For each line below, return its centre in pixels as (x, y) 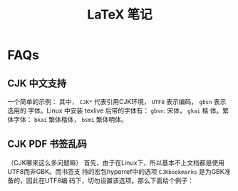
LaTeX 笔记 (120, 15)
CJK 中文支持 (37, 83)
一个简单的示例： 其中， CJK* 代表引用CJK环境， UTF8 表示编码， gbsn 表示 (117, 102)
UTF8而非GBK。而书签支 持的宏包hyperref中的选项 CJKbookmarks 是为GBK (116, 171)
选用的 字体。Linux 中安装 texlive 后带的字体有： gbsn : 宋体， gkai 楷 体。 (115, 110)
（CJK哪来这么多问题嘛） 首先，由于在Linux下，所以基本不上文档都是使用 (116, 162)
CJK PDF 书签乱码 (47, 144)
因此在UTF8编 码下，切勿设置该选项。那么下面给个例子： (110, 180)
